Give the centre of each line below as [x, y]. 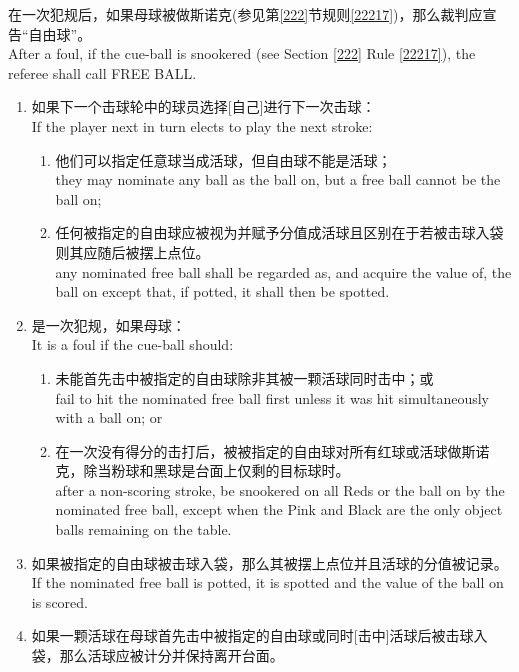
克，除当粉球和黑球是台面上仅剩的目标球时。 [202, 470]
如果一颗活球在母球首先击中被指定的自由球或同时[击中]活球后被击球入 [259, 635]
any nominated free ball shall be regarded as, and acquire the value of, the [283, 271]
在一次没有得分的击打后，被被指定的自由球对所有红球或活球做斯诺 [272, 450]
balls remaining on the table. [143, 529]
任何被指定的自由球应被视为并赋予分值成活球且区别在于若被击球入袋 [279, 232]
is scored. [59, 601]
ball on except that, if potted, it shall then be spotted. [222, 291]
